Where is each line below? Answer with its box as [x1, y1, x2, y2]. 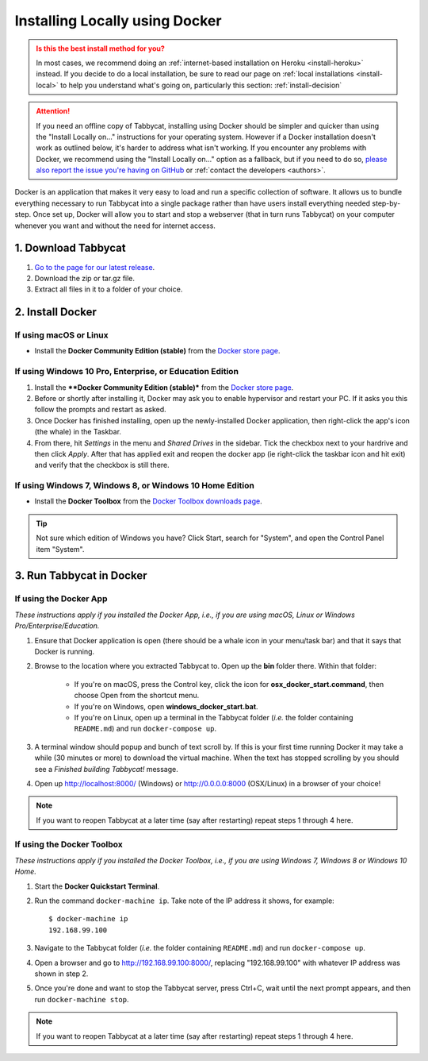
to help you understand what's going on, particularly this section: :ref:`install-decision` [59, 80, 342, 90]
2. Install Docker [14, 306, 97, 319]
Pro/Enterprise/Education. [14, 621, 100, 631]
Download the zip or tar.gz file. [34, 273, 135, 283]
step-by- [372, 199, 401, 208]
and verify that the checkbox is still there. [34, 461, 170, 470]
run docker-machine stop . [34, 994, 129, 1004]
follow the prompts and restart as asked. [34, 405, 166, 415]
